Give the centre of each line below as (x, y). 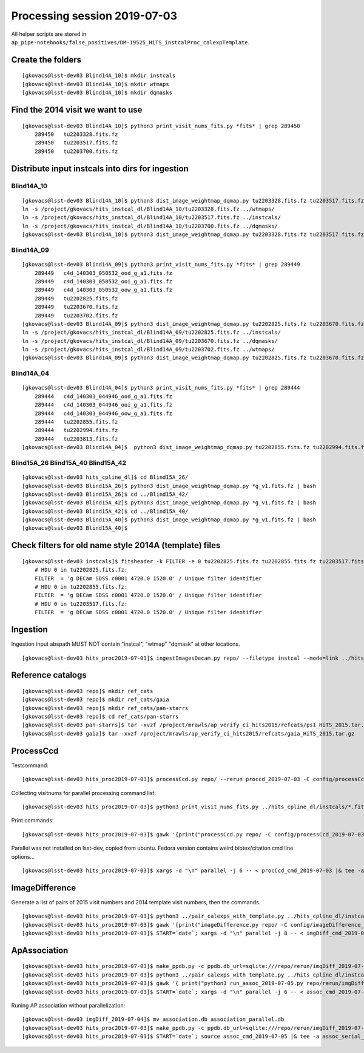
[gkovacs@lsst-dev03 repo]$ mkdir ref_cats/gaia (96, 700)
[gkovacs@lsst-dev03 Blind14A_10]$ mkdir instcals (99, 76)
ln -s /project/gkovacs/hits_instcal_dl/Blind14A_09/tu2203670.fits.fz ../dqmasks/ (150, 341)
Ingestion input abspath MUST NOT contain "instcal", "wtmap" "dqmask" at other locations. (126, 644)
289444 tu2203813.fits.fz (76, 439)
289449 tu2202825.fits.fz (76, 298)
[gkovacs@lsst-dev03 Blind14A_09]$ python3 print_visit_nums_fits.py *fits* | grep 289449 (161, 265)
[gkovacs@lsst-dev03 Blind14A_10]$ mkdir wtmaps (96, 84)
